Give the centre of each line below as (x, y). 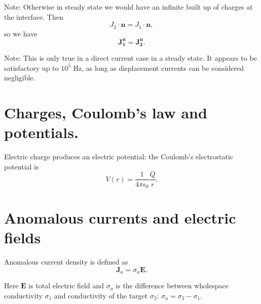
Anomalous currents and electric (120, 218)
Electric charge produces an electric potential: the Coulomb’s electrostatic (119, 157)
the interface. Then (34, 16)
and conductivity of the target (101, 295)
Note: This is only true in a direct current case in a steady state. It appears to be (130, 58)
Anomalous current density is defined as (66, 262)
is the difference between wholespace (172, 286)
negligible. (20, 78)
